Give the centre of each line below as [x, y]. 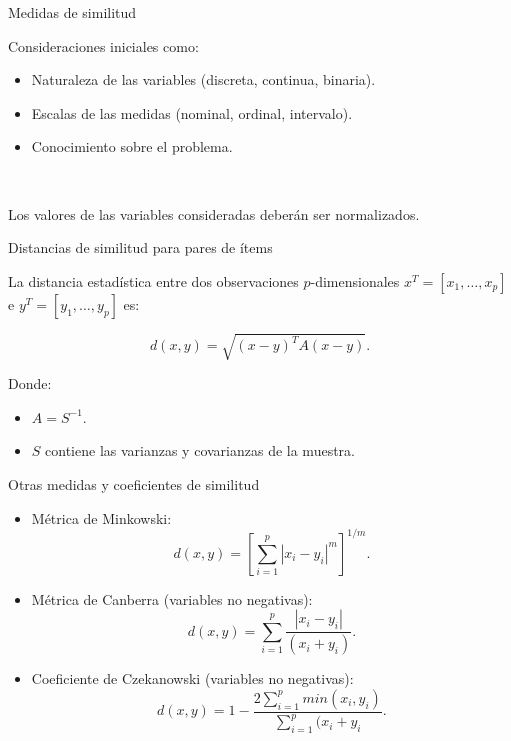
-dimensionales [355, 280]
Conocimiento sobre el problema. [132, 146]
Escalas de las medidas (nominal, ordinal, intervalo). [192, 112]
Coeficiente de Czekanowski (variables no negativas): [192, 678]
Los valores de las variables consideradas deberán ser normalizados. [214, 213]
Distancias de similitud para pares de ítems [140, 247]
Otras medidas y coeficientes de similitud [134, 484]
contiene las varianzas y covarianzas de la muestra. [200, 450]
